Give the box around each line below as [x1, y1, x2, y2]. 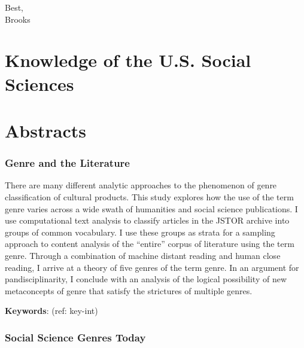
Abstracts [5, 118, 86, 142]
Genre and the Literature [5, 155, 130, 170]
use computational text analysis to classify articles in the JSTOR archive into [5, 214, 290, 227]
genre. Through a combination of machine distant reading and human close [5, 249, 281, 261]
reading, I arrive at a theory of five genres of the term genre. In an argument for [5, 261, 299, 273]
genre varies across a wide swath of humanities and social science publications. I [5, 202, 298, 215]
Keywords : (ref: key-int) [5, 304, 98, 317]
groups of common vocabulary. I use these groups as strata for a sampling [5, 225, 275, 238]
